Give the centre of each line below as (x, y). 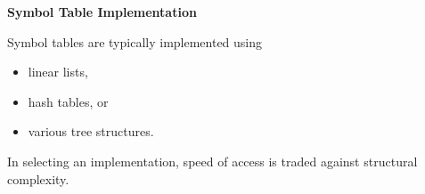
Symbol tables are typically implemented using (135, 41)
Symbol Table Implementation (102, 12)
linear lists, (58, 72)
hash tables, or (68, 101)
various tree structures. (91, 131)
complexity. (38, 178)
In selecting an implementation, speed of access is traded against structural (212, 161)
